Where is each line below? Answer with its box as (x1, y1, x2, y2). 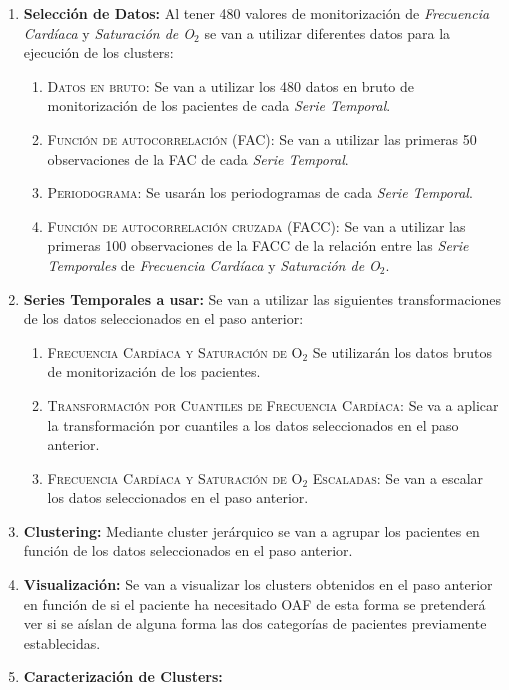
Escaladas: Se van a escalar (312, 467, 484, 488)
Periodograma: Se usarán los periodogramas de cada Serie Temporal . (47, 182, 473, 203)
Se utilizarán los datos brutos (312, 341, 493, 362)
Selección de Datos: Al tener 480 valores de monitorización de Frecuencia (23, 3, 490, 23)
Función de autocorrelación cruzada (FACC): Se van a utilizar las (47, 215, 466, 236)
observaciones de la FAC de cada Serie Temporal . (47, 148, 349, 169)
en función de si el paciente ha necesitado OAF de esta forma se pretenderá (23, 593, 486, 614)
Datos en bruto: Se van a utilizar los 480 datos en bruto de (47, 75, 414, 96)
